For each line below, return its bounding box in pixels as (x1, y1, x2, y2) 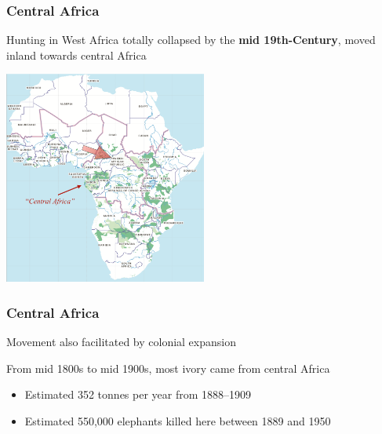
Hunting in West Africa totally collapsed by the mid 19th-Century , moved (6, 31, 376, 48)
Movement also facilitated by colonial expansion (6, 334, 236, 350)
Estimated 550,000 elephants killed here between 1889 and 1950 (24, 412, 331, 429)
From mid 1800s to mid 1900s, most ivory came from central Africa (6, 359, 330, 376)
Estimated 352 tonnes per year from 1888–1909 (24, 386, 252, 403)
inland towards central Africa (6, 46, 147, 63)
